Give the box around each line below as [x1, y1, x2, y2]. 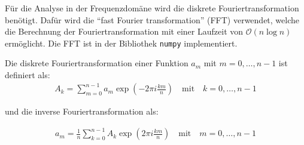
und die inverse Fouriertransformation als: [5, 105, 159, 118]
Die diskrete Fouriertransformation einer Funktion [5, 57, 189, 69]
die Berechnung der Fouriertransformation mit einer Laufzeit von [5, 25, 244, 38]
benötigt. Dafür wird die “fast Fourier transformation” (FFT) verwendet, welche [5, 13, 300, 26]
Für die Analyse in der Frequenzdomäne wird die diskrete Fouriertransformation [5, 2, 299, 14]
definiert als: [5, 69, 50, 81]
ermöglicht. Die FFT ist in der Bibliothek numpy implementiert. [5, 36, 238, 49]
